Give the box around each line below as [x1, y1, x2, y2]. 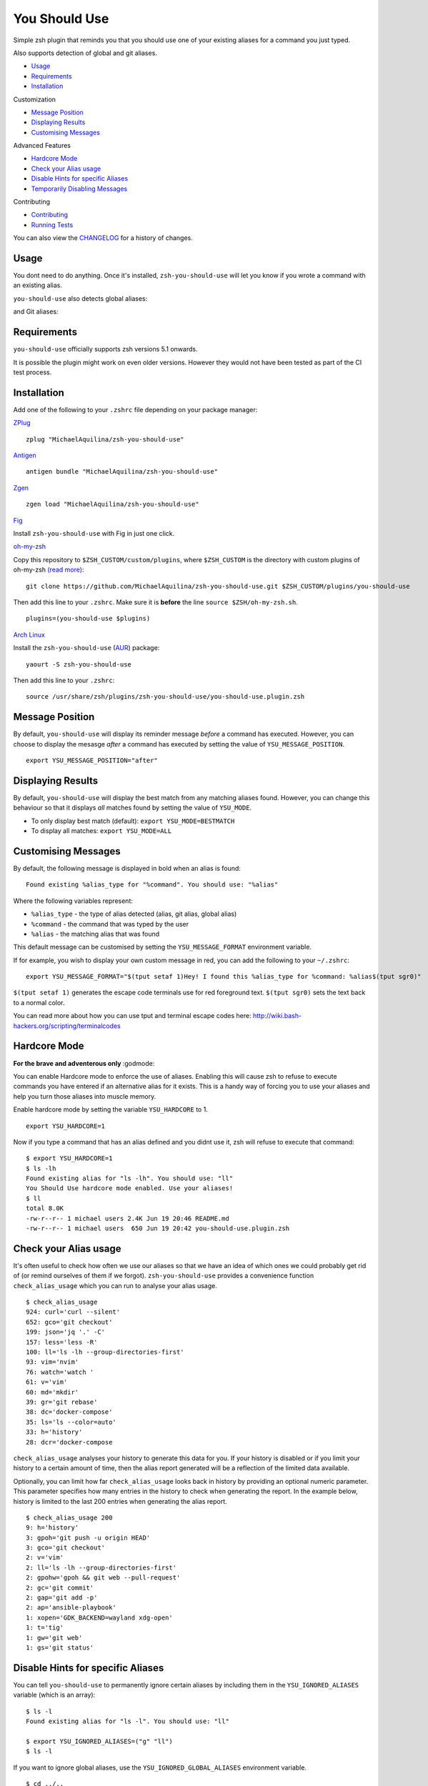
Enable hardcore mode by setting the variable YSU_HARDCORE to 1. [13, 1105, 209, 1114]
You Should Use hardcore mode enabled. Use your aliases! [26, 1184, 234, 1192]
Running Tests [31, 220, 74, 229]
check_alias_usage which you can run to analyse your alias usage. [13, 1281, 217, 1289]
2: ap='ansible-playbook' [26, 1604, 117, 1612]
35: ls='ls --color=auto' [26, 1418, 117, 1426]
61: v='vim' [26, 1378, 68, 1386]
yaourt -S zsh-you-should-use [26, 660, 132, 668]
